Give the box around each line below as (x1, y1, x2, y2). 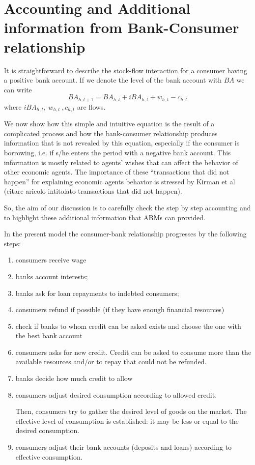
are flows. (77, 101, 106, 112)
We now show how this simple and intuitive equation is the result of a (4, 118, 215, 129)
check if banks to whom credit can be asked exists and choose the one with (15, 320, 241, 331)
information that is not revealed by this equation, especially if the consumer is (4, 138, 240, 148)
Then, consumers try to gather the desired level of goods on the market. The (15, 406, 247, 416)
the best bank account (15, 330, 83, 341)
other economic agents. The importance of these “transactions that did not (4, 167, 229, 177)
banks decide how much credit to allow (15, 373, 133, 383)
